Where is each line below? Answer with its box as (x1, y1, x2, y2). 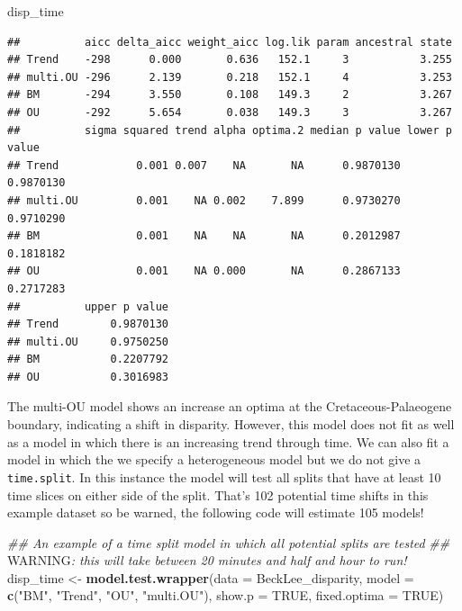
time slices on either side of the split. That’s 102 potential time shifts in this (7, 485, 429, 504)
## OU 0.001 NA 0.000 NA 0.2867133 (7, 265, 401, 278)
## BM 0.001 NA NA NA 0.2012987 (7, 229, 401, 243)
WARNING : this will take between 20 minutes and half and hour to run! (7, 551, 407, 570)
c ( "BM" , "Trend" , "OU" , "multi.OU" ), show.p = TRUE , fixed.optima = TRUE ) (7, 586, 444, 605)
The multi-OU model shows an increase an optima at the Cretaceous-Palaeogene (7, 397, 452, 416)
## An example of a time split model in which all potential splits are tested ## (7, 533, 450, 552)
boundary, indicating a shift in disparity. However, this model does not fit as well (7, 415, 455, 434)
